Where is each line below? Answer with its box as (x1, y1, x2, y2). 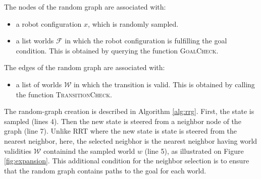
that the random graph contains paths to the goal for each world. (4, 165, 206, 175)
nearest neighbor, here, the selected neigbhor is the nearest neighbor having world (4, 135, 257, 146)
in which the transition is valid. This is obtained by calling (73, 79, 255, 89)
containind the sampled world (43, 145, 135, 156)
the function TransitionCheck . (16, 89, 112, 99)
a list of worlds (16, 79, 62, 89)
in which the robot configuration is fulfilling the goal (65, 35, 227, 46)
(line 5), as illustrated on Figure (144, 145, 244, 156)
